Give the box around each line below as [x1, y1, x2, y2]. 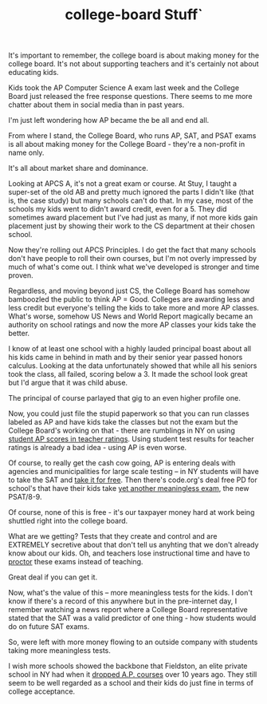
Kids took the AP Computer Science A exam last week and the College [8, 83, 240, 93]
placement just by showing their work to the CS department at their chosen [8, 221, 255, 231]
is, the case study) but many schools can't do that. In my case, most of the [8, 196, 253, 205]
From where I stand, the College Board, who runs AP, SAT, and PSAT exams [8, 131, 257, 140]
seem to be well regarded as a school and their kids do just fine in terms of [8, 678, 253, 688]
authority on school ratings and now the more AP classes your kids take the [8, 320, 257, 330]
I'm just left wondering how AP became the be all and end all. [8, 116, 210, 125]
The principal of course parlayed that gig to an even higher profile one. [8, 394, 241, 403]
